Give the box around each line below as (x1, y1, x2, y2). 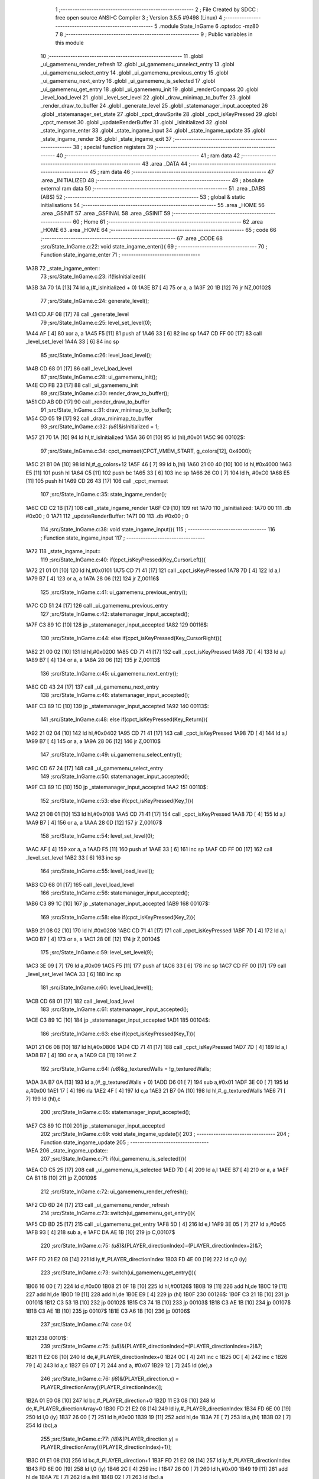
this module (55, 39, 84, 46)
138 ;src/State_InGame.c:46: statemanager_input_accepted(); (40, 692, 190, 699)
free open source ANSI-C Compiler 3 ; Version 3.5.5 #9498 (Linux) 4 (55, 14, 223, 21)
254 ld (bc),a (25, 1422, 57, 1429)
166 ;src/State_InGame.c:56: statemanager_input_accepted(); (40, 889, 190, 896)
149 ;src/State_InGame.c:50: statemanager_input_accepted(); (40, 773, 190, 780)
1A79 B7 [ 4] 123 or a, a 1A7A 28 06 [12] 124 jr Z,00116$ (25, 575, 159, 582)
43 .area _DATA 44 (142, 160, 188, 167)
